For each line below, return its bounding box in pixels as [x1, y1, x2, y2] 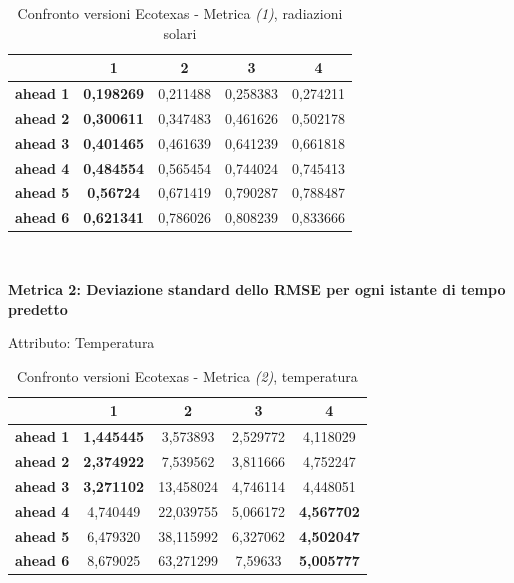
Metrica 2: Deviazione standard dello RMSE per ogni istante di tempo [8, 278, 506, 299]
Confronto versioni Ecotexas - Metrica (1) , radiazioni [17, 3, 343, 23]
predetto [8, 298, 68, 319]
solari [163, 22, 197, 43]
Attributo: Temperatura [8, 332, 155, 353]
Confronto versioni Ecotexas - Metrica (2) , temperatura [17, 365, 358, 386]
